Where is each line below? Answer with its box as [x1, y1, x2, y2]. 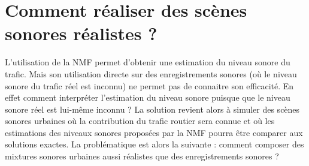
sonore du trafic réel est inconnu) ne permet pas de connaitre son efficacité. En [5, 79, 294, 92]
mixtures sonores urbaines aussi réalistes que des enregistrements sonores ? [5, 150, 279, 162]
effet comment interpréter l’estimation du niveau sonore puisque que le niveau [5, 91, 290, 104]
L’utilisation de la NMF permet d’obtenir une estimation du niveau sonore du [5, 56, 290, 68]
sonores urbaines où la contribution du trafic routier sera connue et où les [5, 114, 275, 127]
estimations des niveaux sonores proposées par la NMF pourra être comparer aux [5, 126, 303, 138]
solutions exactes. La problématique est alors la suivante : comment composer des [5, 138, 304, 150]
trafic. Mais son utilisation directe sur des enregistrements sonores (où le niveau [5, 67, 297, 80]
